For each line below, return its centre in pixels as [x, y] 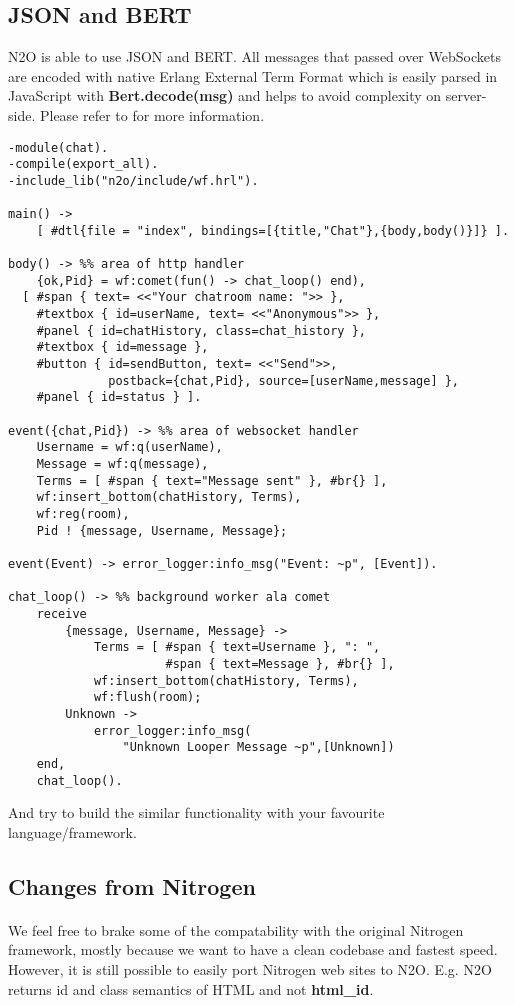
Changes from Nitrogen [132, 885]
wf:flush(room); [147, 697]
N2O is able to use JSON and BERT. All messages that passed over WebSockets [254, 56]
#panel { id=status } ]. [119, 397]
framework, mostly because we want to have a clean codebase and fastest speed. [253, 949]
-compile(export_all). [83, 164]
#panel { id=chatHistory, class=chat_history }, [201, 330]
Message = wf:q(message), [122, 464]
